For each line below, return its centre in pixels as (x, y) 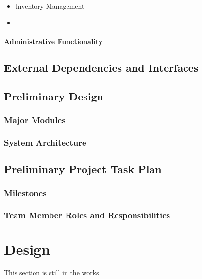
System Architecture (45, 142)
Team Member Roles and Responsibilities (87, 215)
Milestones (25, 193)
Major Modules (35, 120)
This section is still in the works (51, 272)
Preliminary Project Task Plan (83, 169)
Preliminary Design (54, 96)
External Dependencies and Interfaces (101, 67)
